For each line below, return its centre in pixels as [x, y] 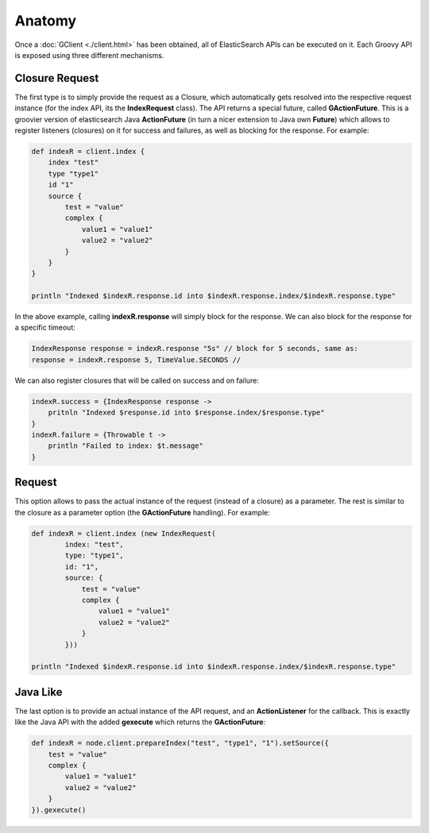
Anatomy [46, 21]
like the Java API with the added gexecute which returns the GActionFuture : [140, 722]
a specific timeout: [45, 328]
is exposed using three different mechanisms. [89, 55]
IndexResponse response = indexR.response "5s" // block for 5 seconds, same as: [195, 349]
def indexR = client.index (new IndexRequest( [124, 533]
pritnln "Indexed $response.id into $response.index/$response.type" [186, 413]
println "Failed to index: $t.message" [126, 446]
